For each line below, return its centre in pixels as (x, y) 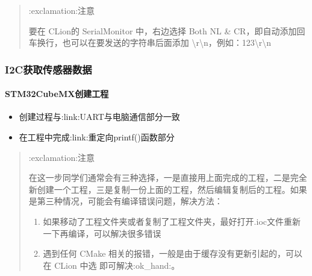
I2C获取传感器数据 (48, 69)
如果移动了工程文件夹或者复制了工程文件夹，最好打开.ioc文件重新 (172, 221)
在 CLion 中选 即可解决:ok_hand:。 (111, 265)
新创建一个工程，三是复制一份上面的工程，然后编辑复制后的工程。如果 (168, 189)
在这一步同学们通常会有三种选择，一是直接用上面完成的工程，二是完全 (168, 177)
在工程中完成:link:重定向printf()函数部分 (97, 137)
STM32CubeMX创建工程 (57, 94)
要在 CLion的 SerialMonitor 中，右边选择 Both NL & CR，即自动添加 (163, 30)
